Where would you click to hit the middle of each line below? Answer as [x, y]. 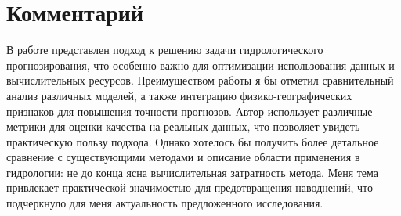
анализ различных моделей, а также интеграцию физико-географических [179, 95]
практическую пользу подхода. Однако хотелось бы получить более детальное [193, 141]
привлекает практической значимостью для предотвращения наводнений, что [190, 187]
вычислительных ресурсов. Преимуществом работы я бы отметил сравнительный [200, 80]
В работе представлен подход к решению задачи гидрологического [165, 50]
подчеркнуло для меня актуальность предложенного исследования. [165, 203]
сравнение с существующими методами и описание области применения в [183, 157]
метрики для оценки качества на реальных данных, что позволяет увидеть [183, 126]
